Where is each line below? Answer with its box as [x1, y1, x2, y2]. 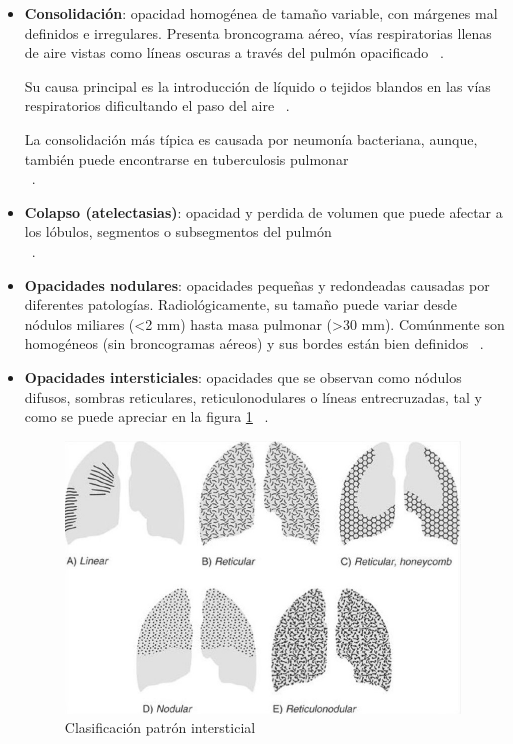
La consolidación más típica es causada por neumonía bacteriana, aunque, [24, 128, 478, 149]
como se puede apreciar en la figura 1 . [24, 406, 269, 427]
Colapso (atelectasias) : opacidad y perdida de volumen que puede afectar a [24, 201, 503, 222]
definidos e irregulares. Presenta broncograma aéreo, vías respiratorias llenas [24, 22, 492, 43]
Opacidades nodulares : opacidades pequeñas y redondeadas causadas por [24, 274, 490, 295]
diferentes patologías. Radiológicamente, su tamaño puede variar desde [24, 294, 458, 315]
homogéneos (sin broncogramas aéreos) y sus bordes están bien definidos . [24, 333, 484, 354]
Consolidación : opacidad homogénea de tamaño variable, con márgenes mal [24, 3, 498, 23]
